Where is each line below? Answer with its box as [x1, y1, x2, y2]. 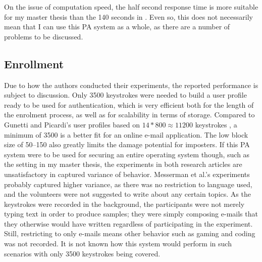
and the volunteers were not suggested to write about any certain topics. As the [4, 189, 251, 199]
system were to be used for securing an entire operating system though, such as [4, 149, 250, 159]
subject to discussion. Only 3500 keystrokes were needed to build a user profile [4, 90, 247, 100]
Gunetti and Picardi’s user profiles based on [4, 119, 140, 129]
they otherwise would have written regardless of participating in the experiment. [4, 218, 253, 229]
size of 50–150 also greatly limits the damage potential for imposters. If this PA [4, 139, 250, 150]
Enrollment [4, 56, 64, 71]
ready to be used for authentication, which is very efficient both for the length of [4, 99, 254, 110]
